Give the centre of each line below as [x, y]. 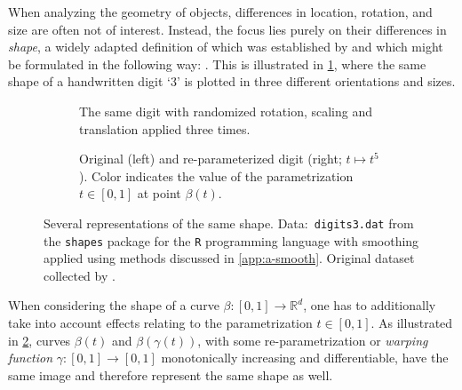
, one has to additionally [370, 305]
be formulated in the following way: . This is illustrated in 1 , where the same [217, 64]
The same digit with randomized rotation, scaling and [226, 111]
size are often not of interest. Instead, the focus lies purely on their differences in [227, 29]
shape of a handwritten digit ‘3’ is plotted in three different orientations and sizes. [232, 81]
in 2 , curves [40, 340]
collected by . [80, 275]
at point [159, 193]
